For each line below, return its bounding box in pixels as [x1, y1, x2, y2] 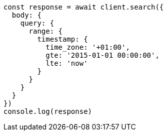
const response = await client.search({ [3, 3, 164, 11]
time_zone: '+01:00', [45, 43, 130, 51]
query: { [20, 19, 54, 27]
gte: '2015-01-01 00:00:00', [45, 51, 159, 59]
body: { [11, 11, 41, 19]
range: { [28, 27, 63, 35]
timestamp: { [37, 35, 88, 43]
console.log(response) [3, 107, 92, 115]
